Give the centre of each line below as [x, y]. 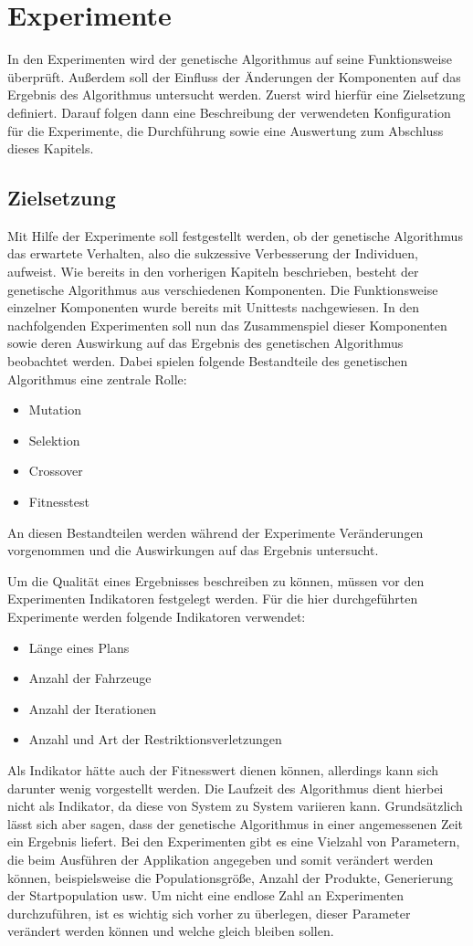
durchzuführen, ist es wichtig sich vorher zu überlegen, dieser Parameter [209, 913]
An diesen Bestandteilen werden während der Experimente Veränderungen [215, 532]
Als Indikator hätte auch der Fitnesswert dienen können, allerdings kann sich [223, 769]
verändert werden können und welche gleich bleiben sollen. [171, 931]
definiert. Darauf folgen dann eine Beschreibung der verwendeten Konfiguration [229, 112]
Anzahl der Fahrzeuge [90, 678]
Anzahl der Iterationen [93, 708]
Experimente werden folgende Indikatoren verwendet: [157, 616]
